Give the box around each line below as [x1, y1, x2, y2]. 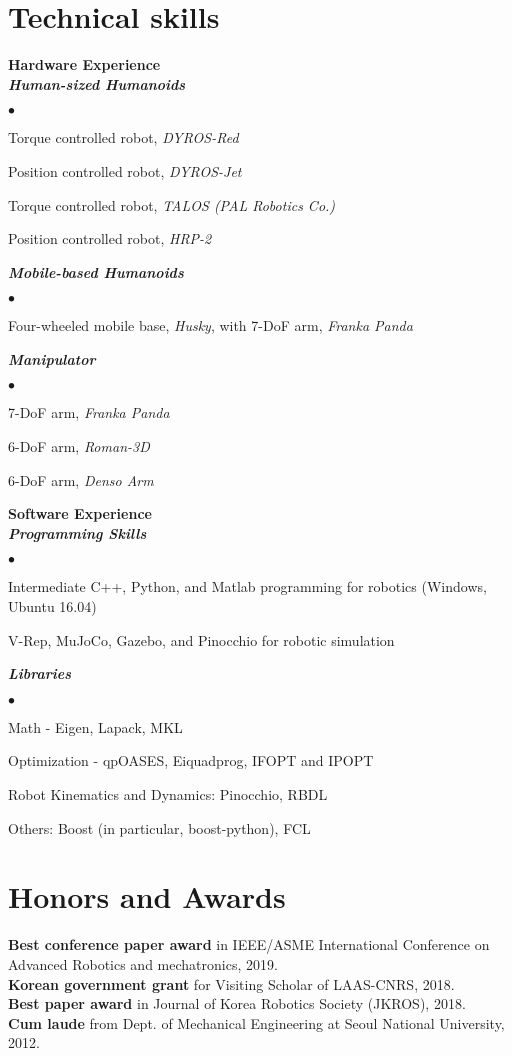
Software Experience [8, 503, 152, 524]
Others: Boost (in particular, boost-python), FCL [8, 817, 311, 838]
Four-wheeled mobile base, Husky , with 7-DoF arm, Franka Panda [8, 315, 413, 336]
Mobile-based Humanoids [8, 261, 184, 282]
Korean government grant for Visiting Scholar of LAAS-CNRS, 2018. [8, 973, 455, 994]
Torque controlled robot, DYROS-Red [8, 127, 239, 148]
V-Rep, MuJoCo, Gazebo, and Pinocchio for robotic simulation [8, 629, 395, 650]
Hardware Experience [8, 54, 161, 75]
